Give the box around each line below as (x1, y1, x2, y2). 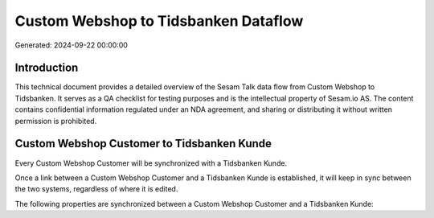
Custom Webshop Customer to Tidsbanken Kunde (14, 137, 272, 150)
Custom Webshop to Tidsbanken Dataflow (14, 12, 304, 30)
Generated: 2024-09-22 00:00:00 (14, 40, 129, 50)
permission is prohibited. (14, 116, 97, 125)
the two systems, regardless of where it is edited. (14, 184, 178, 194)
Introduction (14, 61, 79, 75)
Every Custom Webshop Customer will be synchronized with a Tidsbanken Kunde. (14, 158, 288, 168)
